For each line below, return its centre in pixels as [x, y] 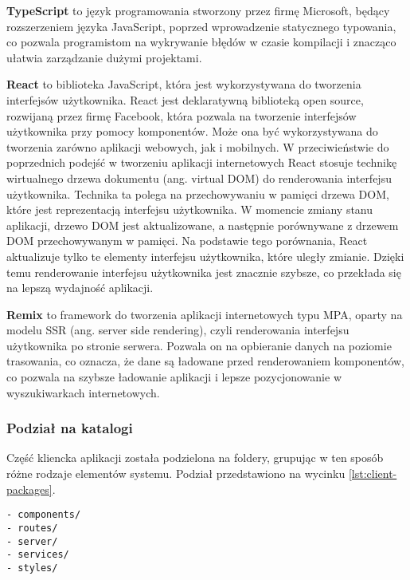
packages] [29, 489]
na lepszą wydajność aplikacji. [80, 288]
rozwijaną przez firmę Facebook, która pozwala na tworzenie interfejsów [182, 115]
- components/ [44, 515]
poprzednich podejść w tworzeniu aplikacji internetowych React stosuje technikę [202, 162]
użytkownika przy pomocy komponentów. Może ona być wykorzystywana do [192, 131]
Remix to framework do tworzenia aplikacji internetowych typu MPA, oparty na [205, 314]
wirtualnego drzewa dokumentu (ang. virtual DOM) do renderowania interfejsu [199, 178]
